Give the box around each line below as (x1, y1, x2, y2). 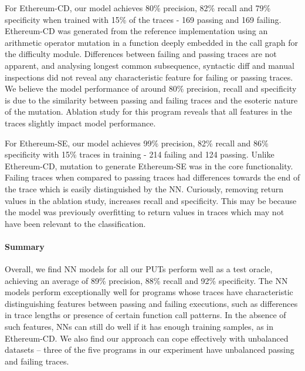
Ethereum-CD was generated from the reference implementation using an (5, 25, 268, 37)
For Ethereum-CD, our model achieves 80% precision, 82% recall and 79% (5, 2, 271, 14)
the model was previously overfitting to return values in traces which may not (5, 206, 284, 218)
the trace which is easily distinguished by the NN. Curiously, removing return (5, 182, 284, 195)
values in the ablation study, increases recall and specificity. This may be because (5, 194, 297, 206)
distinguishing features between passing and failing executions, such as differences (5, 297, 298, 309)
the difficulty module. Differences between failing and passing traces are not (5, 48, 277, 60)
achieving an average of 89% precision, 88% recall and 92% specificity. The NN (5, 274, 288, 286)
